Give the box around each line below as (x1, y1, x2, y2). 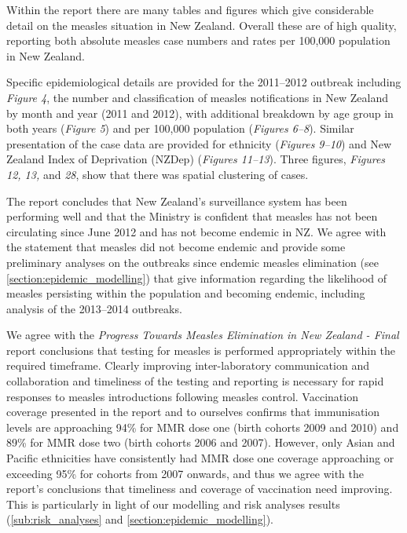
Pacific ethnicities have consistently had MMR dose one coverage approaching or (6, 450, 394, 466)
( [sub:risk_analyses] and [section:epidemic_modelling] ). (6, 511, 273, 528)
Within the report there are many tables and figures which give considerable (6, 2, 374, 17)
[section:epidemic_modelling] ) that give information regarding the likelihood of (6, 269, 387, 286)
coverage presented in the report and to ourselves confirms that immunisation (6, 403, 380, 420)
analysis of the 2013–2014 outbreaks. (6, 300, 182, 316)
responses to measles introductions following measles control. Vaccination (6, 388, 358, 404)
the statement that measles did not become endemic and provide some (6, 239, 346, 255)
